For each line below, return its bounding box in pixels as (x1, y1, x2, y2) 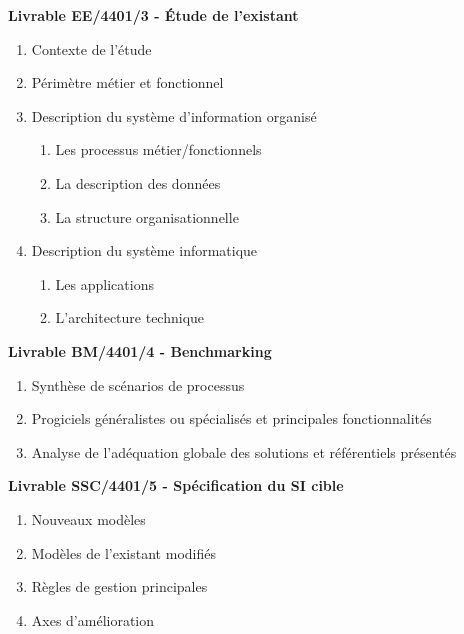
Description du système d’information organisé (31, 105, 317, 126)
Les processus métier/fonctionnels (55, 139, 262, 160)
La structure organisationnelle (55, 206, 239, 227)
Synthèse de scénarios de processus (31, 374, 245, 395)
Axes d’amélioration (31, 609, 155, 630)
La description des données (55, 172, 221, 193)
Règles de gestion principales (31, 576, 208, 597)
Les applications (55, 273, 154, 294)
